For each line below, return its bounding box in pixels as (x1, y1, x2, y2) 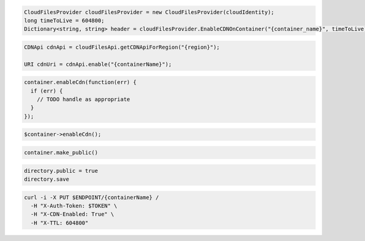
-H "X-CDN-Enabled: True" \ (30, 211, 114, 218)
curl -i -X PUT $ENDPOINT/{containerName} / (24, 194, 159, 201)
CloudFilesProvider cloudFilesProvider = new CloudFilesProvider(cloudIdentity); (24, 9, 275, 15)
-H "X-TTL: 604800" (30, 219, 89, 226)
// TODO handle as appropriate (36, 96, 130, 103)
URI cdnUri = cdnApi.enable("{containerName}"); (24, 61, 172, 68)
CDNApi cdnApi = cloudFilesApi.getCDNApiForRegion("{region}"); (24, 43, 220, 51)
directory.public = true (24, 167, 99, 174)
